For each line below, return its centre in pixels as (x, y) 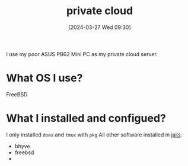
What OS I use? (44, 78)
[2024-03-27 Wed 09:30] (99, 27)
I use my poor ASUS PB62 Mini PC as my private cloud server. (82, 54)
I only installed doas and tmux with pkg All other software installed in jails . (94, 135)
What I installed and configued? (86, 118)
